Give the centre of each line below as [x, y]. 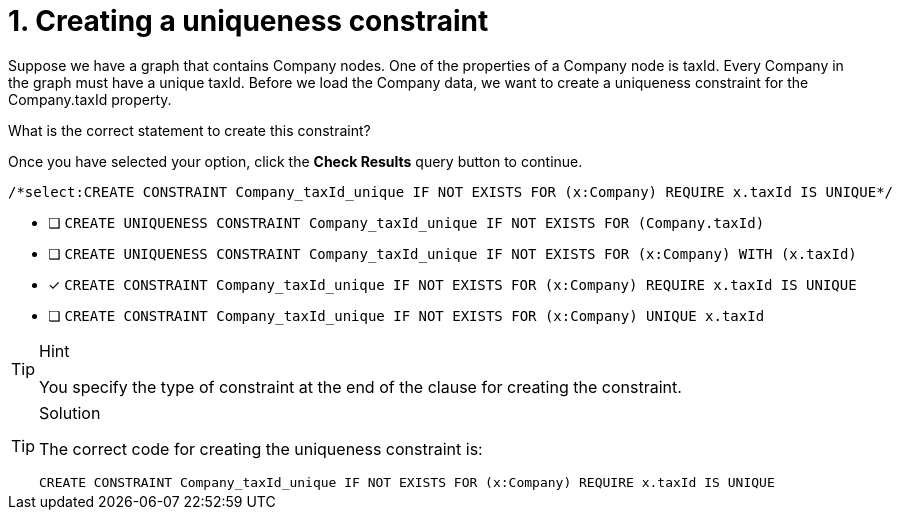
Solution [70, 412]
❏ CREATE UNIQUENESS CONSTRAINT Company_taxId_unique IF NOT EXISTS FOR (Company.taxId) [406, 222]
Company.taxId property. [90, 99]
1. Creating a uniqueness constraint [248, 21]
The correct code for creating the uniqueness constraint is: [261, 448]
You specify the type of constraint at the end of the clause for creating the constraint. [360, 386]
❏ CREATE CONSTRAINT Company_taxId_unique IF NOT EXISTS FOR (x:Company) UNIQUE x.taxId [406, 315]
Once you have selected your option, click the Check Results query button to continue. [295, 161]
